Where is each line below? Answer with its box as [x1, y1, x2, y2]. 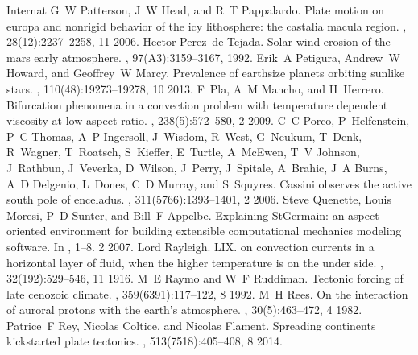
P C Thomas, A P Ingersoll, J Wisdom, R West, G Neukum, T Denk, [6, 127, 362, 144]
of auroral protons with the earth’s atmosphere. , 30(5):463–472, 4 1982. [6, 301, 362, 318]
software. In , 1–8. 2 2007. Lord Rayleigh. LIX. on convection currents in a [6, 237, 375, 254]
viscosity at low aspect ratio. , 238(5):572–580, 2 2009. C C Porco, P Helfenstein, [6, 112, 410, 129]
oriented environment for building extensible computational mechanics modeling [6, 222, 402, 239]
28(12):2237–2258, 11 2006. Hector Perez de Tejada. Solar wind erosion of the [6, 33, 391, 50]
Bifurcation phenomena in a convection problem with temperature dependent [6, 96, 388, 113]
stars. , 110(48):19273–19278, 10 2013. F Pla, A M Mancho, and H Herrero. [6, 80, 384, 97]
